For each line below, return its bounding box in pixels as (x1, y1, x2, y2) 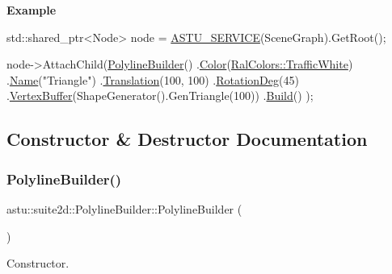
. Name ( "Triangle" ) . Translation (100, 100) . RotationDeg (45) (6, 71, 299, 88)
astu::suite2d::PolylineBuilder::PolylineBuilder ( (6, 200, 242, 217)
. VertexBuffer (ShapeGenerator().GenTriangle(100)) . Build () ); (6, 87, 314, 104)
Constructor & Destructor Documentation (6, 127, 368, 152)
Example (6, 2, 57, 18)
